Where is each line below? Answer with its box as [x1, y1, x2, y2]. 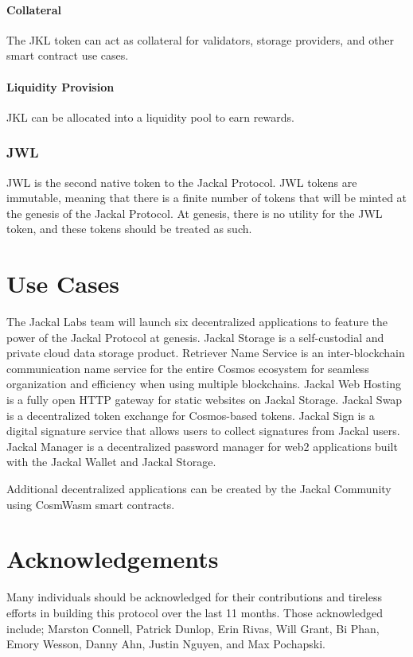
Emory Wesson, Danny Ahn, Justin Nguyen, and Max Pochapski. [6, 636, 325, 652]
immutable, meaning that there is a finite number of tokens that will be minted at [6, 189, 407, 206]
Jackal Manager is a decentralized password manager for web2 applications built [6, 437, 398, 454]
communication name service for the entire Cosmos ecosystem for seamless [6, 360, 369, 376]
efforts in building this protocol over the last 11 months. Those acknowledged [6, 604, 383, 620]
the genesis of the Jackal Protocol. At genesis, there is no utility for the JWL [6, 204, 383, 221]
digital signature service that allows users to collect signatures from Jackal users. [6, 422, 400, 439]
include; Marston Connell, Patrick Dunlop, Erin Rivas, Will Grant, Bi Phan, [6, 620, 380, 636]
